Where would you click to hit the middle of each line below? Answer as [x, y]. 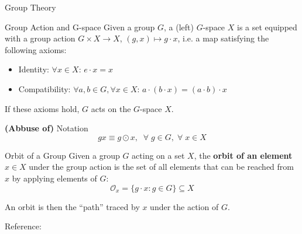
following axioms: [36, 49]
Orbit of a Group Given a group [62, 155]
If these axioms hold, [42, 108]
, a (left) [179, 27]
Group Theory [30, 7]
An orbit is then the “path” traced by [72, 206]
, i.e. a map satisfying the [223, 38]
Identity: [34, 69]
